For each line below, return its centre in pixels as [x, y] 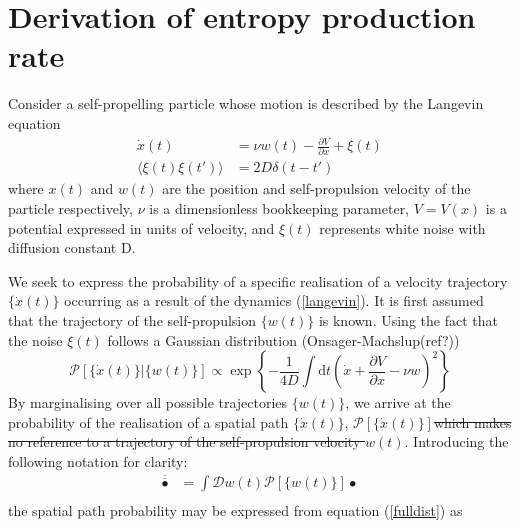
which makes [472, 421]
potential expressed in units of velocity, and [141, 227]
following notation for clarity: [98, 460]
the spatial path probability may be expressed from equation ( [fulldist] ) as [235, 510]
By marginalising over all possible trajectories [148, 402]
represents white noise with [402, 227]
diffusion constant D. [72, 247]
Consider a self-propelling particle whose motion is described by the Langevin [246, 103]
